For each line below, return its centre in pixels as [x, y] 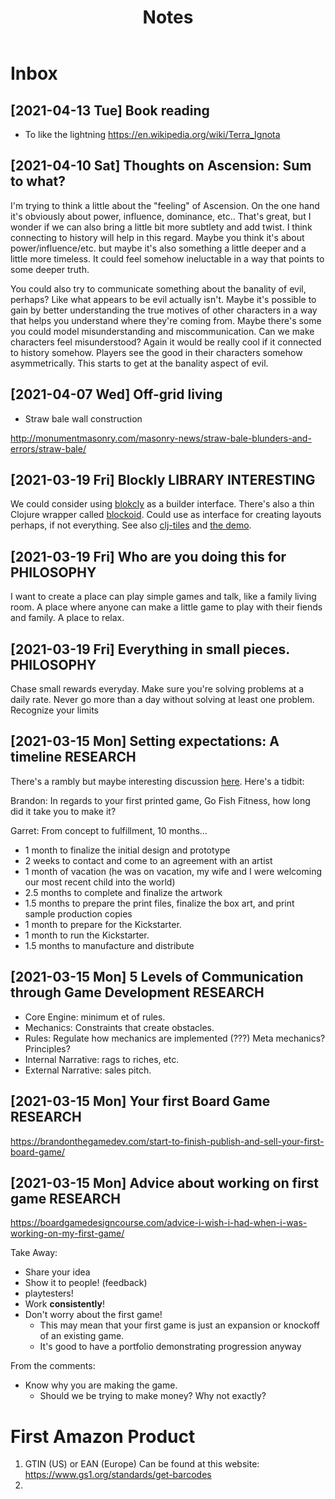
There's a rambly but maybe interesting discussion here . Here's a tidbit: [157, 781]
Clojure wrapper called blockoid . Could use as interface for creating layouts [166, 515]
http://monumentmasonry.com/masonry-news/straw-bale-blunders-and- [161, 438]
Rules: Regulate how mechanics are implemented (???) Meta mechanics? [175, 1038]
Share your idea [57, 1272]
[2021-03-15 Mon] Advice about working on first [164, 1182]
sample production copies [78, 913]
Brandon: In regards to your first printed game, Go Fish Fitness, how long [160, 800]
